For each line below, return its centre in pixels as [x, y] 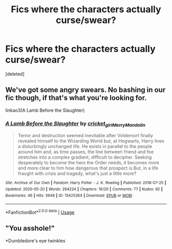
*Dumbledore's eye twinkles [35, 240]
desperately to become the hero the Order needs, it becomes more [89, 163]
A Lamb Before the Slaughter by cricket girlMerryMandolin [76, 124]
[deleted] [15, 74]
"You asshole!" [30, 228]
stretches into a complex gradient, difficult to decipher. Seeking [85, 157]
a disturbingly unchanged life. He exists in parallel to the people [85, 146]
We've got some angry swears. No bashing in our [85, 90]
